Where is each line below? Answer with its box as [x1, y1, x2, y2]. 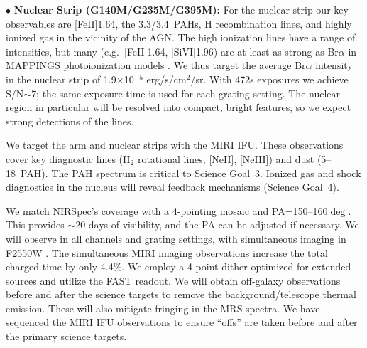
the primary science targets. [6, 329, 127, 344]
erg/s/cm [146, 71, 187, 86]
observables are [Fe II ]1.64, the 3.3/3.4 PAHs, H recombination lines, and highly [6, 16, 352, 31]
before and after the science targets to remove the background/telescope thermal [6, 287, 356, 302]
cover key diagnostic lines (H [6, 151, 131, 166]
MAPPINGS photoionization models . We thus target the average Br [6, 58, 306, 73]
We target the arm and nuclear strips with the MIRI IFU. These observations [6, 137, 344, 152]
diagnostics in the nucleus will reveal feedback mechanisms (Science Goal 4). [6, 179, 339, 194]
